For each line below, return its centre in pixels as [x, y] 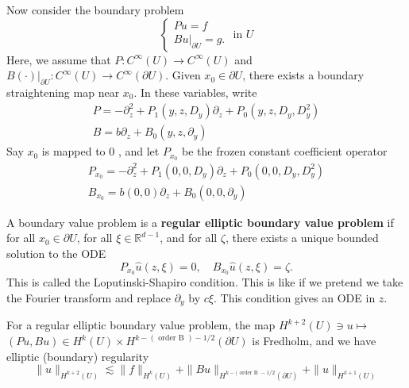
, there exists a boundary [303, 75]
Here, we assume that [59, 59]
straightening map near [63, 92]
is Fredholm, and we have [314, 341]
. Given [183, 75]
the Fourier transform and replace [89, 298]
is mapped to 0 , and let [100, 151]
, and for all [189, 238]
